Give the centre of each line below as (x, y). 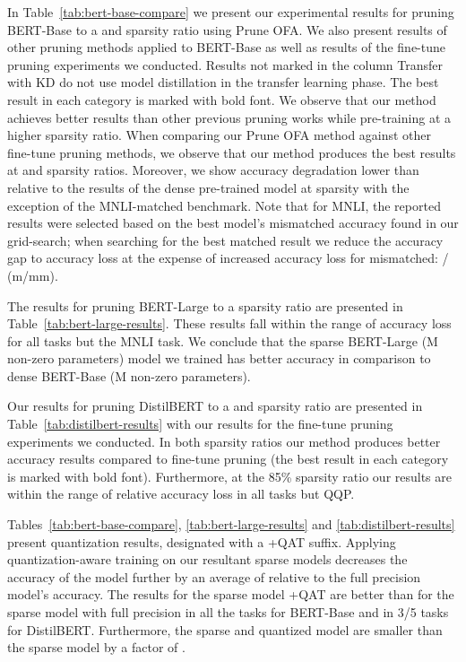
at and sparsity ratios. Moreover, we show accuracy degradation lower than (213, 170)
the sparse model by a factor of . (96, 647)
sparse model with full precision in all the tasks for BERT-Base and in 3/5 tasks (228, 612)
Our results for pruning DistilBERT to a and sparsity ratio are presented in (215, 406)
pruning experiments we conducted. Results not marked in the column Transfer (225, 64)
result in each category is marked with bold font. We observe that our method (222, 99)
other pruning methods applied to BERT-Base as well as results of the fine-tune (227, 47)
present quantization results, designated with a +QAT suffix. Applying (202, 541)
